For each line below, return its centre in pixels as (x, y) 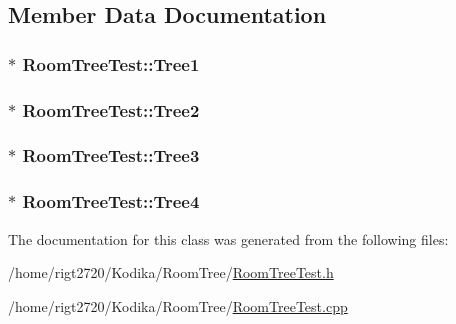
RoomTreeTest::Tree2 (111, 109)
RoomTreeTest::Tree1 (111, 63)
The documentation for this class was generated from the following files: (228, 238)
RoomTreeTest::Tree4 (111, 201)
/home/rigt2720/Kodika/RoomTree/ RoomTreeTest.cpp (178, 305)
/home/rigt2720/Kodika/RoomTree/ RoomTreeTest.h (171, 272)
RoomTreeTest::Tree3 (111, 155)
